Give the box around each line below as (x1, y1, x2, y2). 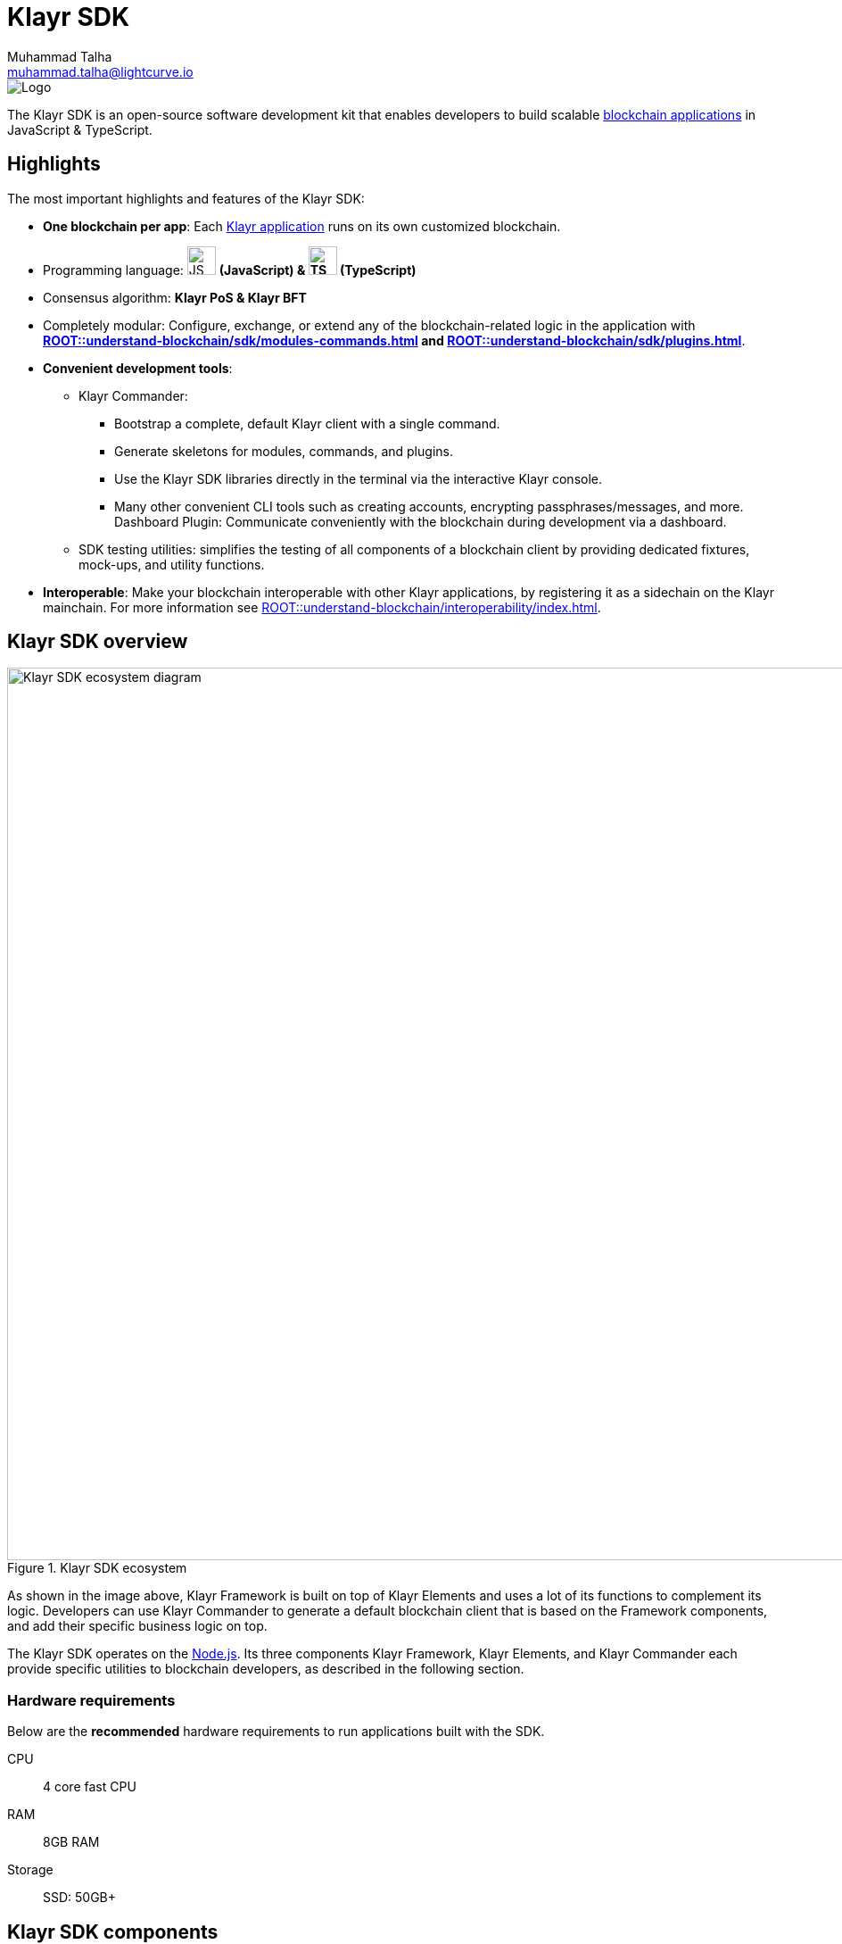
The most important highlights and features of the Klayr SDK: (7, 190, 365, 206)
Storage (7, 1862, 54, 1878)
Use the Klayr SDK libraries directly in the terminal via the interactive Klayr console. (114, 470, 603, 486)
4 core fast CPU (43, 1779, 136, 1795)
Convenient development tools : (43, 360, 233, 376)
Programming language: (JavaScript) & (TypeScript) (43, 262, 417, 278)
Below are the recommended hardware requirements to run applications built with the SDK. (7, 1724, 545, 1740)
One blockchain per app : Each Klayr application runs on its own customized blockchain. (43, 218, 561, 234)
